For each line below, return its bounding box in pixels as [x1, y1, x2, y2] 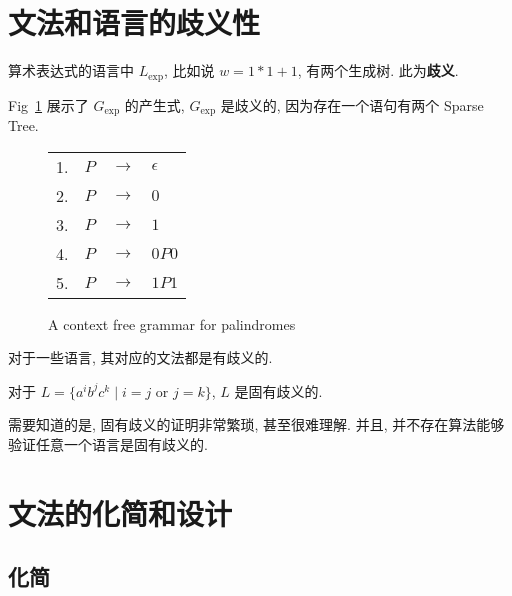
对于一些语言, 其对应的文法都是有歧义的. [8, 347, 273, 368]
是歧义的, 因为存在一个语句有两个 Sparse [220, 94, 484, 115]
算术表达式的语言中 [8, 60, 134, 81]
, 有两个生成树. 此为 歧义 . [297, 60, 459, 81]
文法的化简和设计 [8, 492, 233, 533]
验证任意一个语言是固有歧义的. [8, 434, 208, 454]
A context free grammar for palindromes [48, 313, 296, 334]
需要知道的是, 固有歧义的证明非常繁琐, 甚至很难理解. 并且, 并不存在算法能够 [8, 414, 505, 435]
